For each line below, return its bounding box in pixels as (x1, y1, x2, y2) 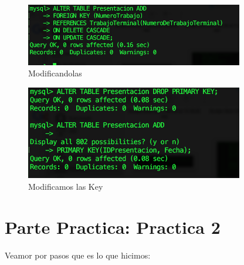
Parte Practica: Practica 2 (5, 214, 221, 239)
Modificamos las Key (28, 180, 103, 192)
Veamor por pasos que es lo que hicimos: (5, 249, 151, 261)
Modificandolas (28, 67, 82, 79)
